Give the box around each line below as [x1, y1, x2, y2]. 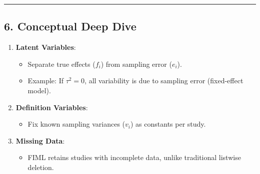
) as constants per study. [130, 119, 206, 129]
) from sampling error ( [100, 58, 172, 69]
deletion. [27, 162, 54, 172]
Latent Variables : [15, 42, 76, 52]
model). [27, 85, 51, 95]
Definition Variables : [15, 102, 88, 112]
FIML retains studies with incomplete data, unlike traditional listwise [27, 152, 241, 163]
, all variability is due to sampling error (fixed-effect [84, 75, 243, 86]
